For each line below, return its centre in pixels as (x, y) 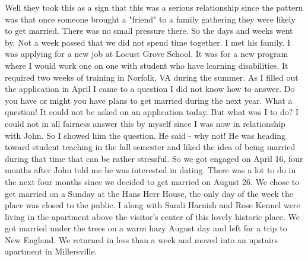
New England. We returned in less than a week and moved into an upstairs (141, 239)
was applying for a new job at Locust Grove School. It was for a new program (147, 54)
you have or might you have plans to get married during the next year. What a (149, 100)
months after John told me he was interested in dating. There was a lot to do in (150, 170)
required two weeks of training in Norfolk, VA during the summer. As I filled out (152, 77)
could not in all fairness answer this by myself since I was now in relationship (145, 123)
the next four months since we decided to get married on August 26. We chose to (152, 181)
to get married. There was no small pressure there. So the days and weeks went (149, 31)
